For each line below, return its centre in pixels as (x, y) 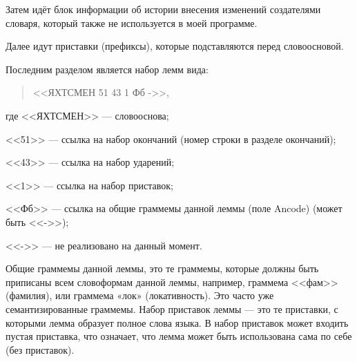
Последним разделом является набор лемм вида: (107, 69)
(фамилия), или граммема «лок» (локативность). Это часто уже (140, 295)
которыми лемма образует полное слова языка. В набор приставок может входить (177, 322)
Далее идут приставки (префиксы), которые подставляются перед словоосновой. (175, 46)
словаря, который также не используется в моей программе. (132, 22)
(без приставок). (40, 349)
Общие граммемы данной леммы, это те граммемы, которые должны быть (162, 268)
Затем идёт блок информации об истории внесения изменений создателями (163, 9)
